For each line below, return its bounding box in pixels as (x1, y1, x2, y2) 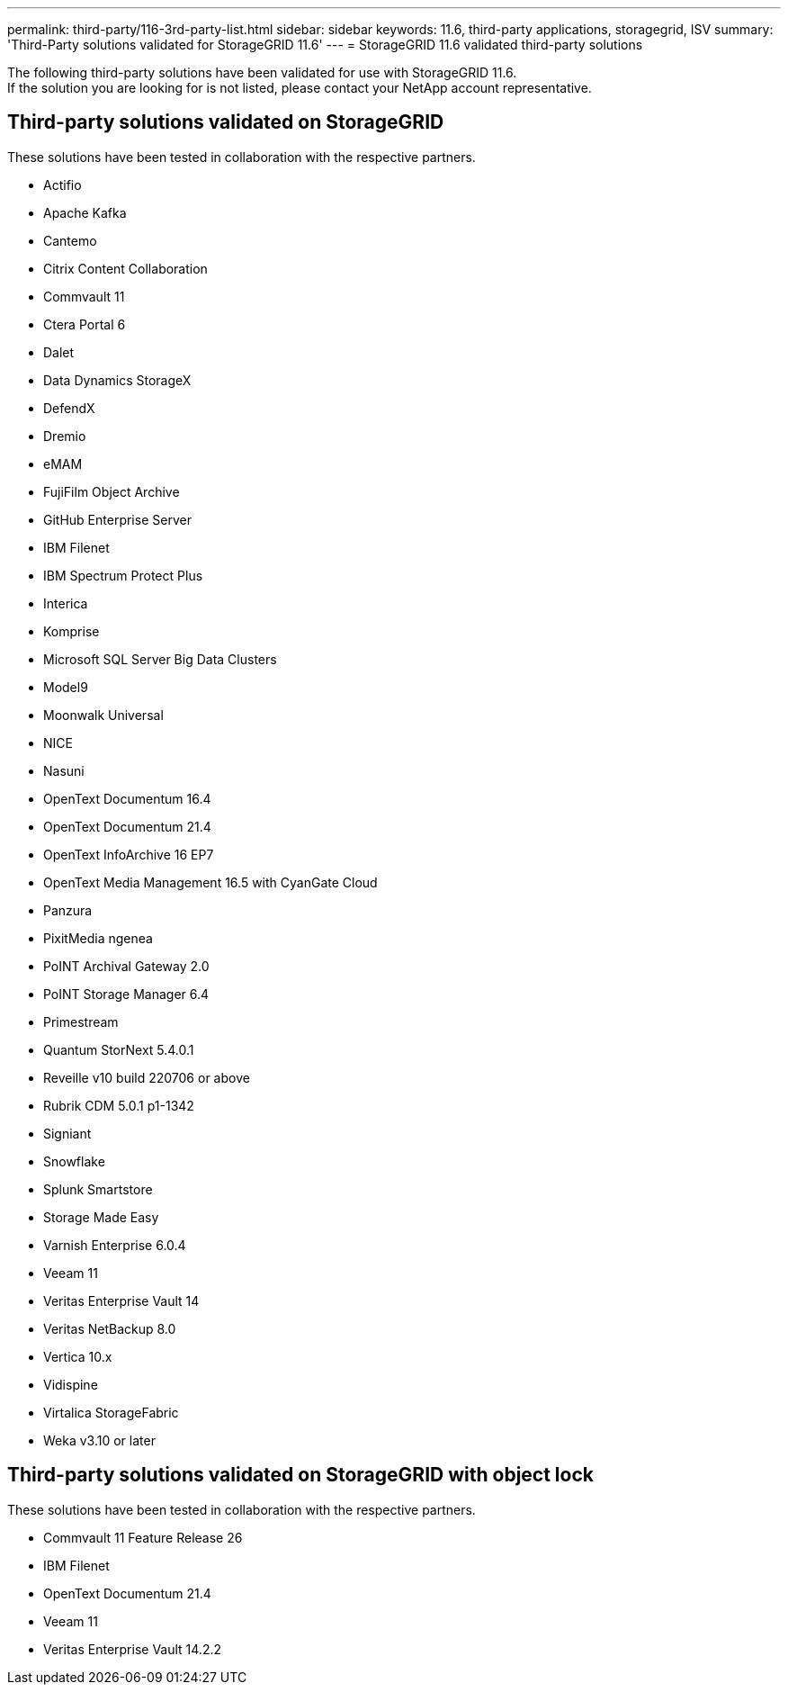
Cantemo (43, 232, 97, 248)
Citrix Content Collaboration (43, 260, 208, 276)
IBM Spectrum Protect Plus (43, 567, 203, 583)
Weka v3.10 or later (43, 1432, 156, 1448)
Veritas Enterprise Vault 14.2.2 (43, 1641, 221, 1657)
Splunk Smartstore (43, 1181, 153, 1197)
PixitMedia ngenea (43, 930, 153, 946)
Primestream (43, 1013, 119, 1030)
